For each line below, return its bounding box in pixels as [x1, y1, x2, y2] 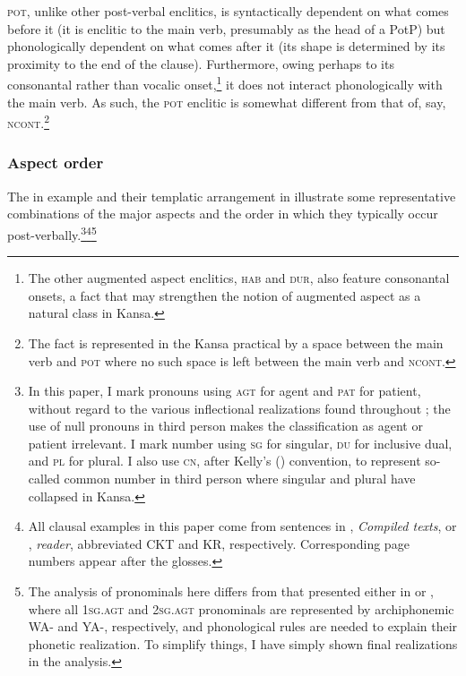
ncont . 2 [7, 111, 49, 132]
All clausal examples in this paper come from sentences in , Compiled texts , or [28, 517, 457, 535]
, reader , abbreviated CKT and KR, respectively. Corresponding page [28, 534, 410, 552]
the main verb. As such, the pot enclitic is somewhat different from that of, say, [7, 92, 446, 111]
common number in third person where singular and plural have [64, 469, 416, 488]
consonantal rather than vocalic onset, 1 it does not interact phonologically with [7, 73, 443, 94]
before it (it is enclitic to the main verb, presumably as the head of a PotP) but [7, 19, 445, 38]
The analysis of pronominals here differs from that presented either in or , [28, 582, 434, 601]
